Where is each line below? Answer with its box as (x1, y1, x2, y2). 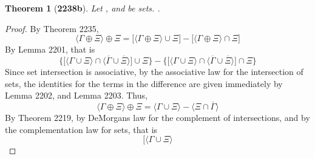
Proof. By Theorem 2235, (5, 22, 99, 34)
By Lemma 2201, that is (5, 43, 95, 56)
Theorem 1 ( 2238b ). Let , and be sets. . (5, 2, 160, 14)
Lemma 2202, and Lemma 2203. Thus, (5, 89, 147, 102)
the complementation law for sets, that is (5, 123, 158, 135)
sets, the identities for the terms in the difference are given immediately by (5, 77, 283, 89)
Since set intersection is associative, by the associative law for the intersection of (5, 65, 303, 77)
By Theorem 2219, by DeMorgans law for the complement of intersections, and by (5, 111, 310, 123)
